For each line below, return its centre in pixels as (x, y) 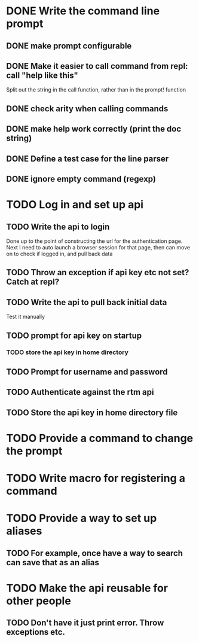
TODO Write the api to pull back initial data (87, 302)
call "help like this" (42, 75)
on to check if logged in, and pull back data (59, 254)
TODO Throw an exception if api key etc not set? (98, 272)
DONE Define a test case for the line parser (88, 159)
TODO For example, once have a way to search (95, 553)
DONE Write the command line (83, 11)
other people (39, 601)
